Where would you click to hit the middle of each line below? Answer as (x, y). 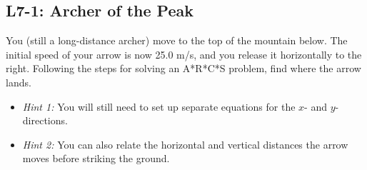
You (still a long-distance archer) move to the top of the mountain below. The (177, 40)
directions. (45, 120)
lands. (19, 82)
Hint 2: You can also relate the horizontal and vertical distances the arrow (185, 144)
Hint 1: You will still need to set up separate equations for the (159, 106)
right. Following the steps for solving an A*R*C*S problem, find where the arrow (183, 68)
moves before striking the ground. (96, 158)
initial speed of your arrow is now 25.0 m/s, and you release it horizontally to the (184, 54)
